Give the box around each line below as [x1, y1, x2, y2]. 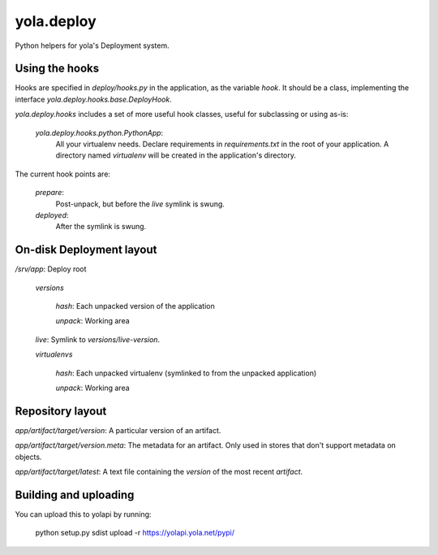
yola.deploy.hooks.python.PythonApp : [35, 128, 164, 137]
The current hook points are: [15, 169, 111, 179]
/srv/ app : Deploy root [15, 264, 87, 274]
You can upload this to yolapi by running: [15, 509, 152, 519]
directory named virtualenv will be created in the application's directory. [55, 150, 296, 160]
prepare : [35, 188, 65, 197]
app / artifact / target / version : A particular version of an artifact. [15, 425, 221, 435]
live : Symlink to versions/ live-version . [35, 334, 161, 345]
